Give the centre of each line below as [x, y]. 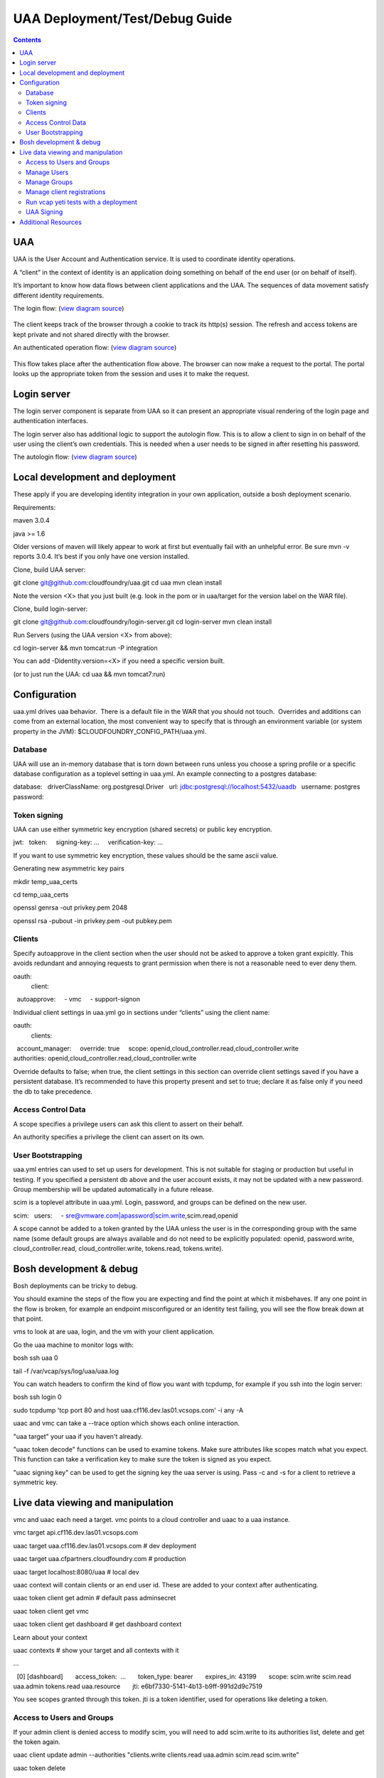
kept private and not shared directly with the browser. [92, 334]
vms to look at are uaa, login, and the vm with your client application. [114, 1332]
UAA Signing [44, 212]
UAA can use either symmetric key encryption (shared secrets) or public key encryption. [143, 829]
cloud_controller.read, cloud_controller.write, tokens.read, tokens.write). [118, 1248]
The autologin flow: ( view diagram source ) [75, 457]
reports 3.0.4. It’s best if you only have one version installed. [101, 557]
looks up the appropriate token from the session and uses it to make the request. [132, 374]
